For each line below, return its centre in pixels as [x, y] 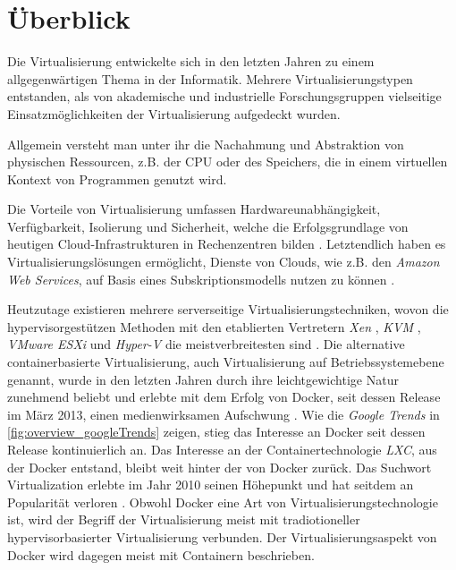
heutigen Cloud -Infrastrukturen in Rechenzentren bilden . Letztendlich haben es [227, 244]
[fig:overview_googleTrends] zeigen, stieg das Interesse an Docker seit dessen [216, 432]
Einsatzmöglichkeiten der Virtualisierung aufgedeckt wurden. [174, 113]
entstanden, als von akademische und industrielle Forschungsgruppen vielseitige [224, 96]
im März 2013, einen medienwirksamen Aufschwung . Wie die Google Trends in [224, 414]
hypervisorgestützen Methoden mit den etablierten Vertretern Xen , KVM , [214, 326]
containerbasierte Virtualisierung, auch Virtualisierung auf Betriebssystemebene [226, 362]
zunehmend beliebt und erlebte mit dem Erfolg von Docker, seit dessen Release [224, 397]
